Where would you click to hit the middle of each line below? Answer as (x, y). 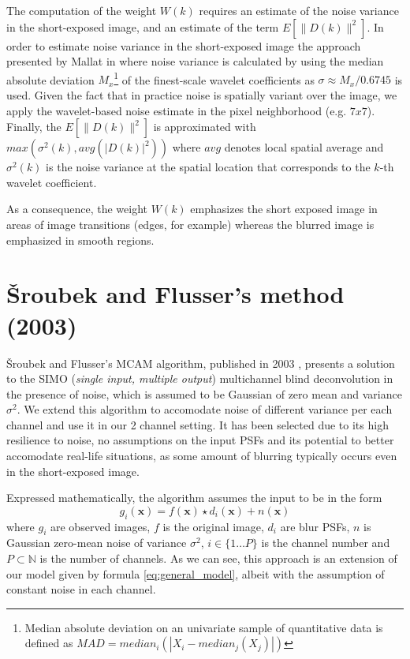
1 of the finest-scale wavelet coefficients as (214, 78)
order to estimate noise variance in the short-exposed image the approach (184, 45)
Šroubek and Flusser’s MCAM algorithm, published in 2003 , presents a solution (201, 363)
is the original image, (213, 526)
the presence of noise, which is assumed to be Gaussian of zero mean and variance (204, 393)
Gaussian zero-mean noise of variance (97, 543)
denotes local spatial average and (304, 147)
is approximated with (205, 127)
